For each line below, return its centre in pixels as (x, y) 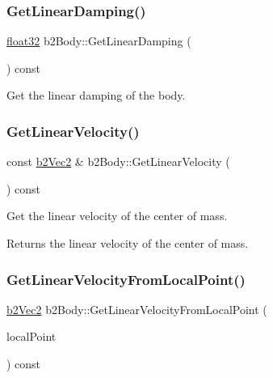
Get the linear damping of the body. (96, 95)
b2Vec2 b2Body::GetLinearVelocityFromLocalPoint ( (137, 309)
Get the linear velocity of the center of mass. (117, 216)
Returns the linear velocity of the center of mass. (128, 243)
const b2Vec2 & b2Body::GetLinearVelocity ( (118, 161)
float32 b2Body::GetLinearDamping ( (99, 41)
